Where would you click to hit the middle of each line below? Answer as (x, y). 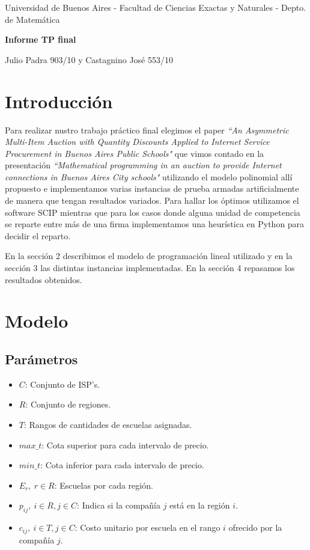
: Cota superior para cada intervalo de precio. (125, 445)
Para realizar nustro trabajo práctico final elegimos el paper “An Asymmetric (147, 130)
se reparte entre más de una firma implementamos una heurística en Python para (155, 224)
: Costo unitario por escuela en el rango (147, 527)
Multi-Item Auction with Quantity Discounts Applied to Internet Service (137, 142)
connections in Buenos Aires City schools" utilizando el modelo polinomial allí (149, 176)
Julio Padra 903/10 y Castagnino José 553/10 (89, 59)
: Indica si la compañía (119, 505)
